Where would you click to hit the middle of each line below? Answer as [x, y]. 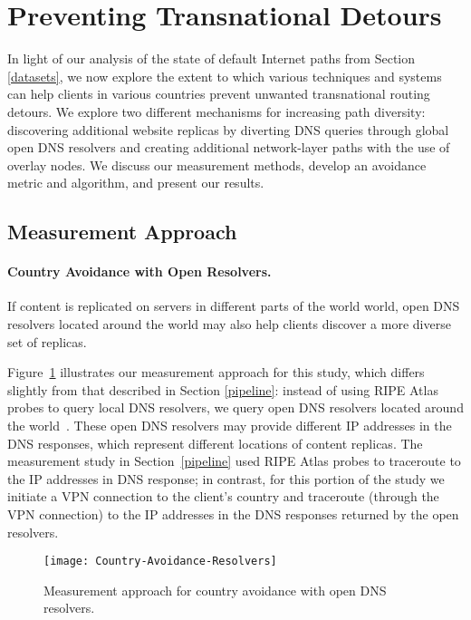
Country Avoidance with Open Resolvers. [139, 271]
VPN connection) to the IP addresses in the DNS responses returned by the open [233, 513]
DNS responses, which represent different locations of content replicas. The [215, 443]
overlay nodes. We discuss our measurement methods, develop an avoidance [217, 165]
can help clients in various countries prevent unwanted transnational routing [219, 94]
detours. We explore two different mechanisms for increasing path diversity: [216, 111]
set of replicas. [47, 341]
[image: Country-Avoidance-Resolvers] [160, 562]
